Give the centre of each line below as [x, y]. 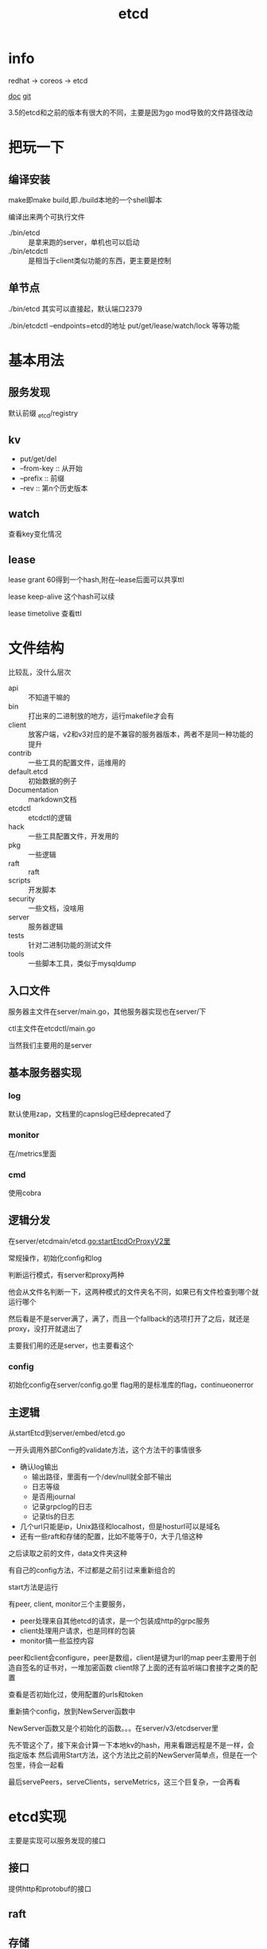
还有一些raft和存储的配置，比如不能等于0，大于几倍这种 [111, 1536]
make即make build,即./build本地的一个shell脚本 [85, 200]
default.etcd [28, 771]
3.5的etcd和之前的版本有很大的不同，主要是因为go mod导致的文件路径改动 [130, 112]
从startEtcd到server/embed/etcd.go [67, 1433]
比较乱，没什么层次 [40, 672]
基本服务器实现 [45, 1073]
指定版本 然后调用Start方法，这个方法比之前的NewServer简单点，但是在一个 [133, 1755]
